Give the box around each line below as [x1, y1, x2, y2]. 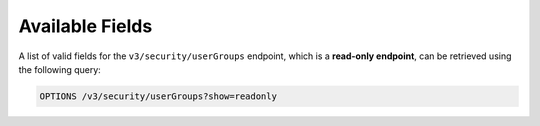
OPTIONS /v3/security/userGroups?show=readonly [39, 90, 277, 102]
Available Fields [18, 15, 153, 37]
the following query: [18, 63, 102, 75]
